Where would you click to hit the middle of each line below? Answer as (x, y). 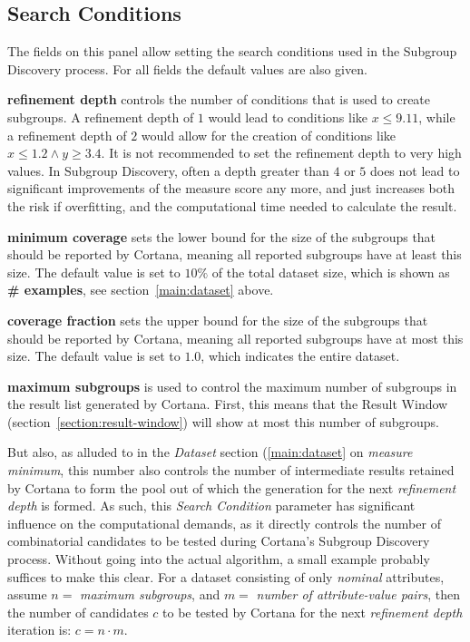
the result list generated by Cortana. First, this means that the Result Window (228, 404)
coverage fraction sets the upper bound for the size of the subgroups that (218, 320)
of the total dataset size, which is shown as (331, 272)
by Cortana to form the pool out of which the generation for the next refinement (232, 487)
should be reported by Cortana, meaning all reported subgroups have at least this (235, 254)
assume (27, 594)
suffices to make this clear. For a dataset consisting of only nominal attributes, (226, 576)
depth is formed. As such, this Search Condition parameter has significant (211, 506)
